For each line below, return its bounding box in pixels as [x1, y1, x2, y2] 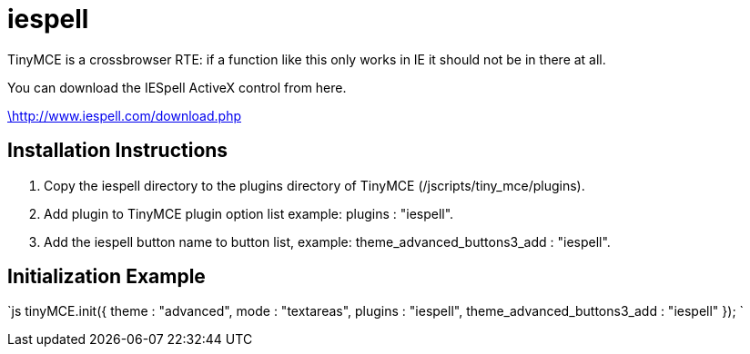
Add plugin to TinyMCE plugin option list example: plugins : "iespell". [44, 205, 454, 221]
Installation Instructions [7, 139, 228, 162]
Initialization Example [7, 265, 206, 289]
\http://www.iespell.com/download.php [7, 107, 241, 123]
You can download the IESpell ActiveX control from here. [7, 79, 347, 95]
